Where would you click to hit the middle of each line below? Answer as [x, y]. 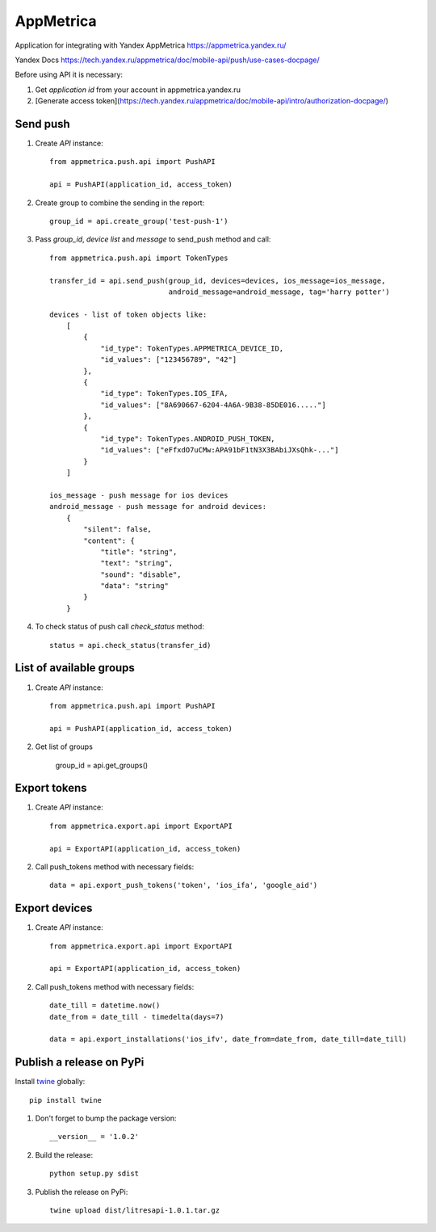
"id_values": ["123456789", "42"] [169, 360]
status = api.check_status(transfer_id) [130, 645]
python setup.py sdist [94, 1174]
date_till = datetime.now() [105, 1005]
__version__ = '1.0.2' [94, 1137]
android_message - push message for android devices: [158, 507]
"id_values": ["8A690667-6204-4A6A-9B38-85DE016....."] [213, 405]
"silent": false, [118, 530]
